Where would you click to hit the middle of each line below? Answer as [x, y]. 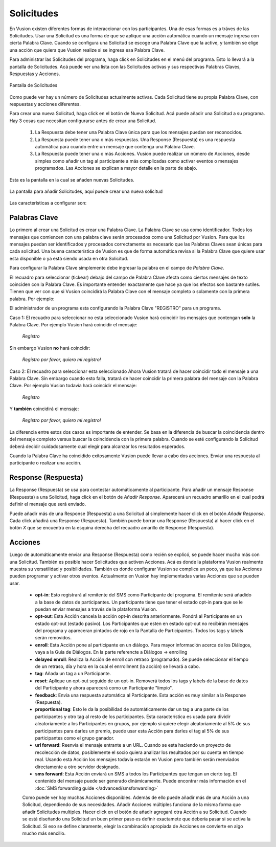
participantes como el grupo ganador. [75, 738]
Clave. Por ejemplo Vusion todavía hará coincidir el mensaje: [73, 386]
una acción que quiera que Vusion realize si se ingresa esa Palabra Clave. [87, 50]
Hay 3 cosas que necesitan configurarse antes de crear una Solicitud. [83, 121]
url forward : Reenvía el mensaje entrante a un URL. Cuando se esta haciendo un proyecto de [133, 745]
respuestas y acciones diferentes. [45, 104]
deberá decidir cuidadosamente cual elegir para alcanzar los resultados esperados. [97, 446]
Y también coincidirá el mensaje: [44, 409]
